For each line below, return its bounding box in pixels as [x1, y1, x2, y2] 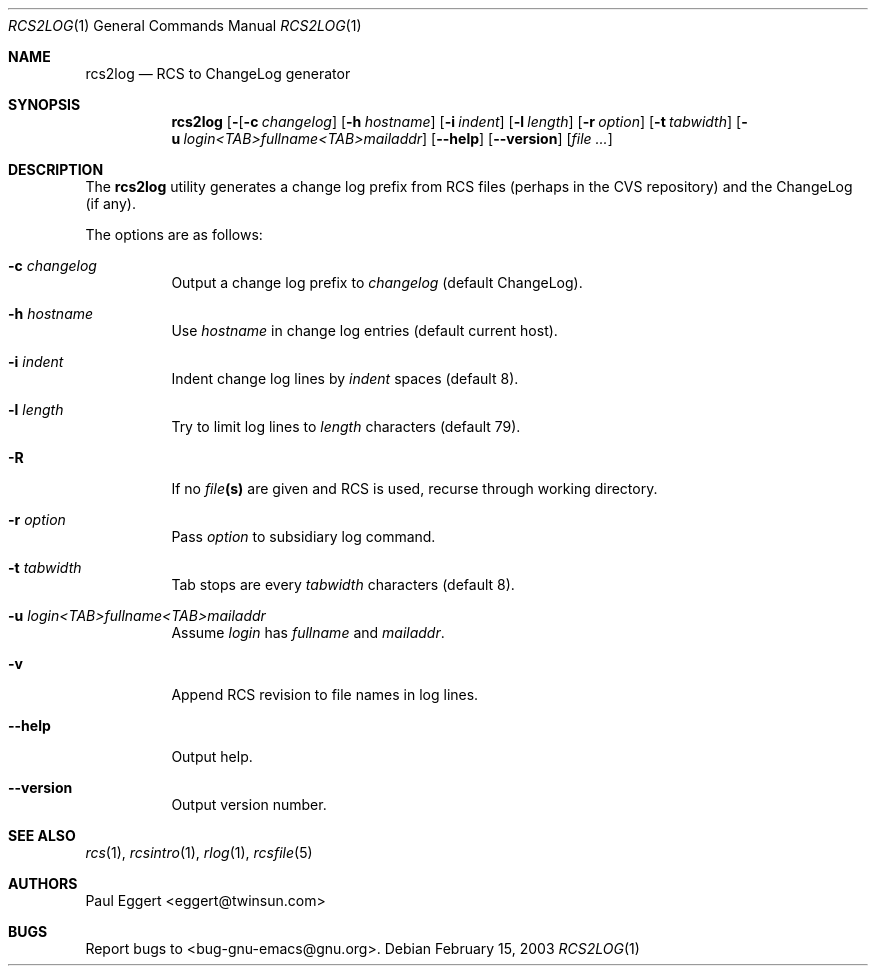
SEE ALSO [8, 827, 76, 844]
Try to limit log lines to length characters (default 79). [171, 418, 521, 435]
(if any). [85, 195, 136, 212]
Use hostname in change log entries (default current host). [171, 322, 558, 339]
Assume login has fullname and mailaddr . [171, 624, 445, 641]
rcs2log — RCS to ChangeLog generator [85, 65, 351, 82]
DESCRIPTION [8, 161, 104, 178]
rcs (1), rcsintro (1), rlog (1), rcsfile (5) [85, 844, 313, 861]
